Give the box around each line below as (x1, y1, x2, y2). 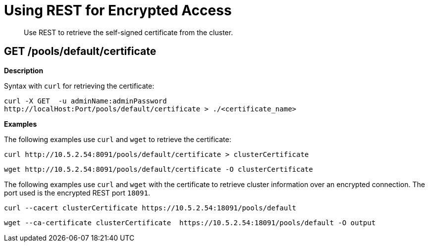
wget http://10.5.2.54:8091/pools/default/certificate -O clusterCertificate (4, 165, 313, 173)
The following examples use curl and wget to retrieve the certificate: (4, 135, 231, 144)
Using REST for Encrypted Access (4, 2, 232, 19)
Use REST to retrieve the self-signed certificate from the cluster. (24, 28, 233, 37)
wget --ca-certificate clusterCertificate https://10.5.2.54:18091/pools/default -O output (4, 218, 376, 227)
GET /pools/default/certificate (4, 45, 157, 58)
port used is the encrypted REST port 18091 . (4, 188, 150, 197)
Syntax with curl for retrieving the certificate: (4, 81, 155, 90)
